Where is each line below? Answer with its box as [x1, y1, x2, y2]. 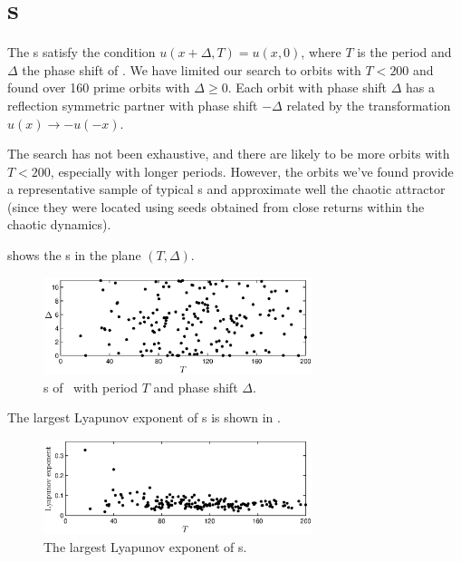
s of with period [43, 377, 138, 396]
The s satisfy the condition [7, 43, 156, 62]
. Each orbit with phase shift [227, 78, 388, 97]
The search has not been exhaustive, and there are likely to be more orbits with [7, 144, 450, 163]
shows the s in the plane [7, 246, 141, 265]
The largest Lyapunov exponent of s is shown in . [7, 408, 281, 427]
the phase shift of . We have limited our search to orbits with [22, 60, 361, 79]
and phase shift [153, 377, 238, 396]
